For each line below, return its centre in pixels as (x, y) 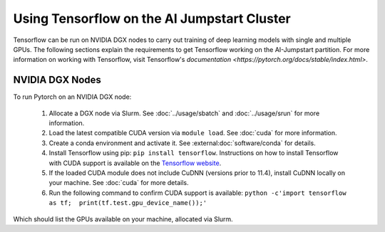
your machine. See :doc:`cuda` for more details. (119, 183)
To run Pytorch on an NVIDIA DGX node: (72, 97)
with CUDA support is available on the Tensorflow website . (135, 163)
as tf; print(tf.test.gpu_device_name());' (128, 203)
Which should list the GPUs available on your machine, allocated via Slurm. (123, 219)
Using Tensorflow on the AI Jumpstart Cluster (152, 19)
